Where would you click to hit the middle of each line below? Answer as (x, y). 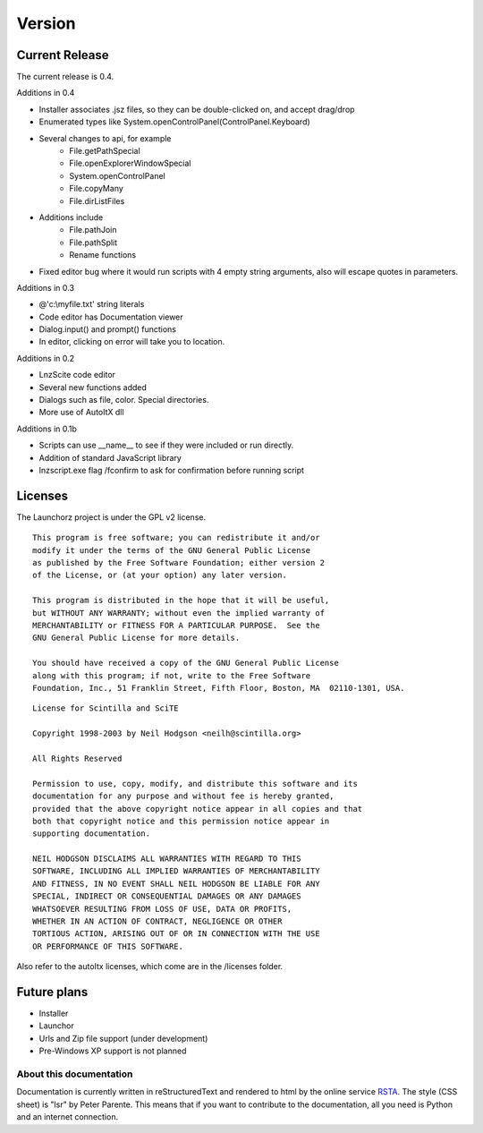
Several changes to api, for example (105, 138)
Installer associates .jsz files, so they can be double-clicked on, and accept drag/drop (197, 109)
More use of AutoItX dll (81, 413)
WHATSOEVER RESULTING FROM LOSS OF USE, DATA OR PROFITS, (162, 909)
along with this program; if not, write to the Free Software (172, 675)
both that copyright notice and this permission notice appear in (181, 821)
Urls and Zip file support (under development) (123, 1038)
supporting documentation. (92, 834)
